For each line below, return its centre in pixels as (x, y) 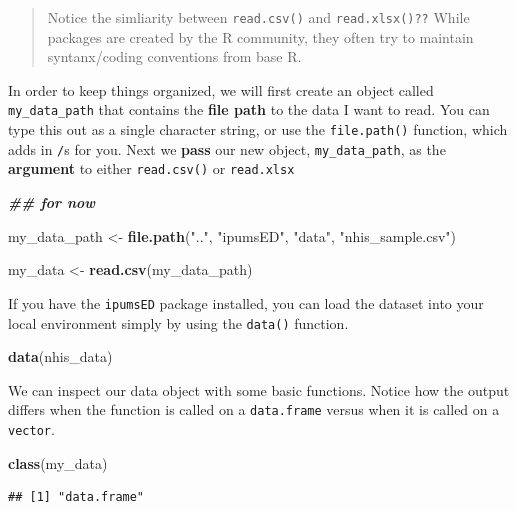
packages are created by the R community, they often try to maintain (260, 36)
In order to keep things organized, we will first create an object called (221, 89)
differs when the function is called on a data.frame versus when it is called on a (254, 409)
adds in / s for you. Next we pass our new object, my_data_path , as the (227, 148)
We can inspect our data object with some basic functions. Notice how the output (259, 389)
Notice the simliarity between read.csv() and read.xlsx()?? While (258, 17)
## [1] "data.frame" (76, 497)
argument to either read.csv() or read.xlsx (151, 168)
